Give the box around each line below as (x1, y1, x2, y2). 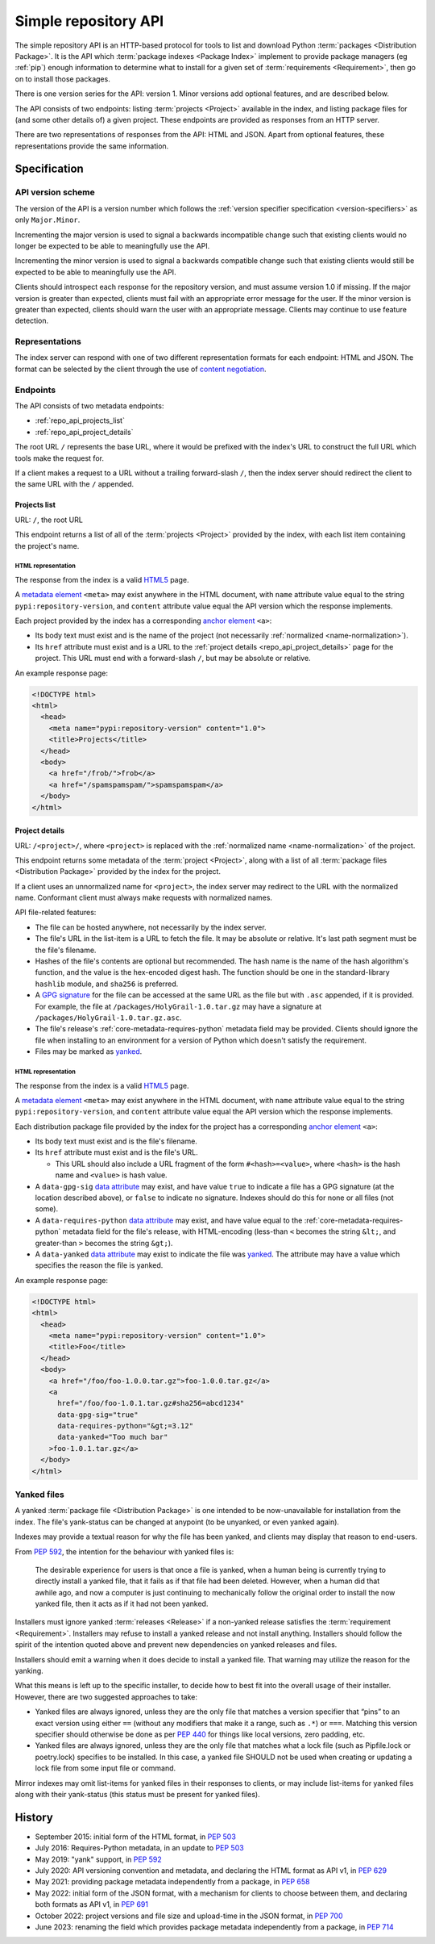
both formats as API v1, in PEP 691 (35, 1900, 149, 1909)
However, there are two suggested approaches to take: (14, 1691, 197, 1702)
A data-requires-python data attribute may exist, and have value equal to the (35, 1215, 303, 1225)
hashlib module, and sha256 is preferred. (35, 979, 179, 989)
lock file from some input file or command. (35, 1763, 176, 1773)
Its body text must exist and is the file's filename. (35, 1136, 197, 1146)
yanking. (14, 1666, 43, 1676)
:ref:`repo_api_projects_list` (35, 416, 125, 425)
